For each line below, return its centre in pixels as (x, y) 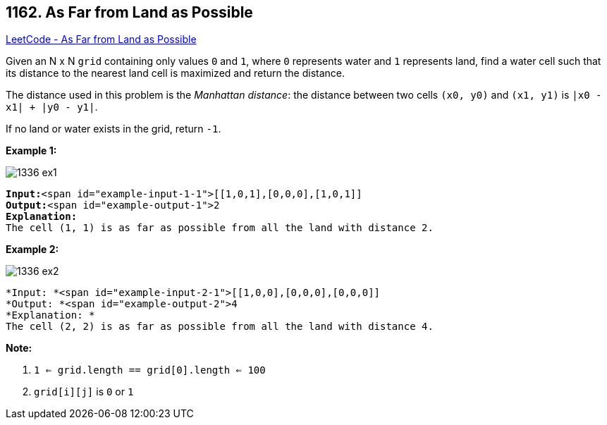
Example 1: (31, 151)
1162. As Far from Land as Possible (129, 12)
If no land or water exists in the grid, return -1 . (114, 129)
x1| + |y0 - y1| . (52, 107)
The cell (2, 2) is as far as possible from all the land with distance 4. (220, 327)
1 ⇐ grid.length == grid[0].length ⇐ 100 (150, 370)
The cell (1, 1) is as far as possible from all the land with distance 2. (220, 228)
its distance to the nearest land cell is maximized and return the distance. (175, 73)
